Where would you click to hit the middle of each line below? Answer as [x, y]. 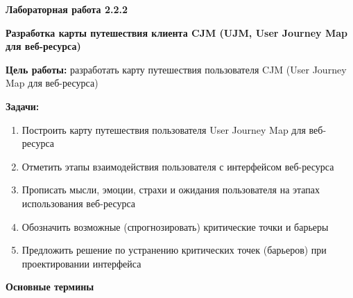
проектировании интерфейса [81, 263]
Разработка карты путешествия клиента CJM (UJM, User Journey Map [176, 32]
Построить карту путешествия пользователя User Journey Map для [164, 129]
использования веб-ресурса [79, 203]
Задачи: [23, 106]
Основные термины [50, 287]
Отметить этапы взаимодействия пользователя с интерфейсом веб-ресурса [178, 166]
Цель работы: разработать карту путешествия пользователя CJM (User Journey [176, 69]
